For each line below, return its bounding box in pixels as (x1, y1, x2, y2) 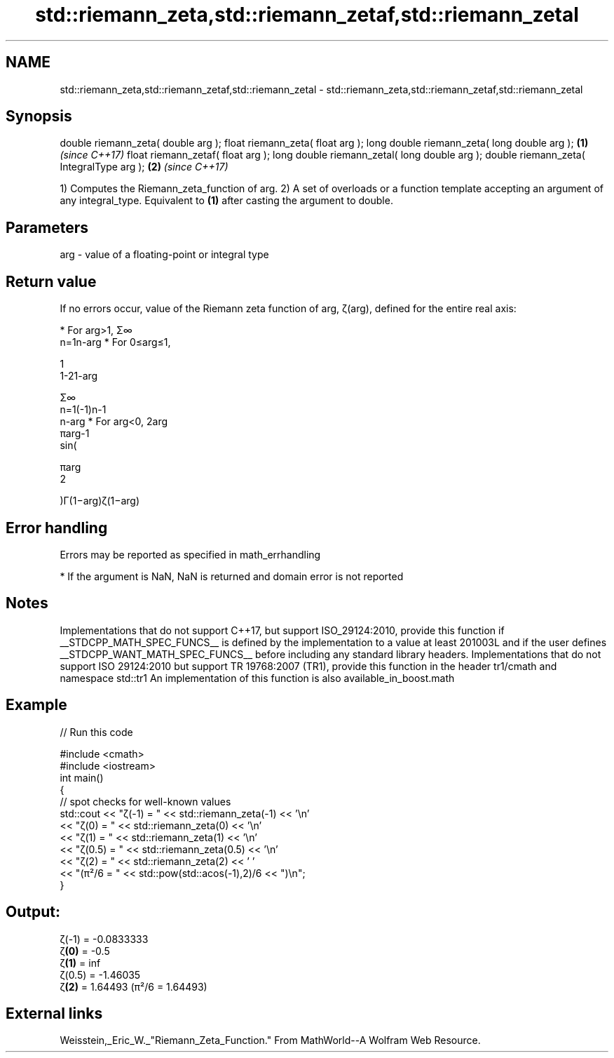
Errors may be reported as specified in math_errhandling (60, 548, 321, 561)
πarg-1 (60, 427, 90, 440)
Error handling (6, 518, 108, 537)
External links (6, 1004, 103, 1022)
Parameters (6, 218, 88, 236)
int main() (60, 771, 104, 784)
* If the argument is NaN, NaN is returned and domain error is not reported (60, 570, 404, 582)
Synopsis (6, 107, 72, 126)
